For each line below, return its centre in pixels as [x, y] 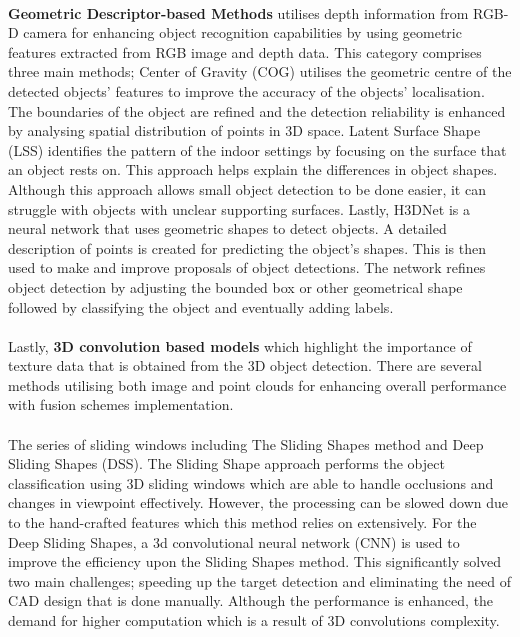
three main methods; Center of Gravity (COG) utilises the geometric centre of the [260, 71]
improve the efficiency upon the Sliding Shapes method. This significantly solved [255, 561]
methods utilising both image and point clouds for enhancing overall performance [257, 384]
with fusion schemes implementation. [121, 404]
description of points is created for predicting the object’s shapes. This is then [247, 247]
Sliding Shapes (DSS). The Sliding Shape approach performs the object [226, 463]
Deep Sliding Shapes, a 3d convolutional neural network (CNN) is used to [234, 541]
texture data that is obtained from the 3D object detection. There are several [245, 365]
